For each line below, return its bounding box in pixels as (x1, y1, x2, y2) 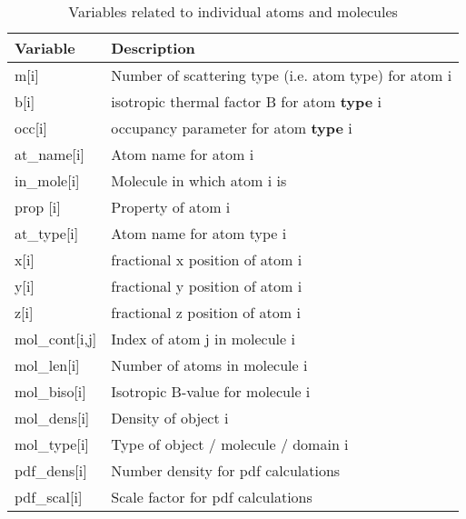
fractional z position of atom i (111, 302, 301, 323)
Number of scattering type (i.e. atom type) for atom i (111, 65, 452, 85)
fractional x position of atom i (111, 249, 302, 270)
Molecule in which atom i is (111, 170, 287, 191)
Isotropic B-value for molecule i (111, 381, 311, 402)
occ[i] (15, 117, 48, 138)
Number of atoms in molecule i (111, 354, 308, 375)
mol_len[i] (15, 354, 80, 375)
